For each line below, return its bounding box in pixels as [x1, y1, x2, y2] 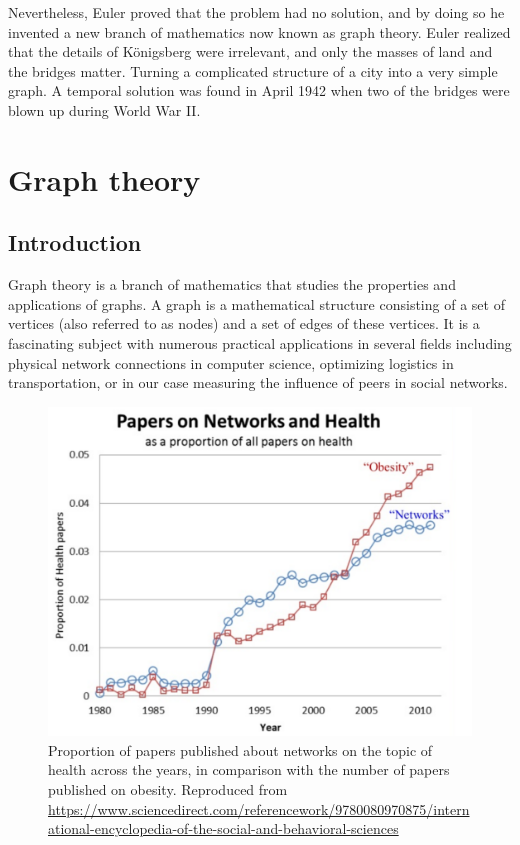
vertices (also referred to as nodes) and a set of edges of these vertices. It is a [8, 313, 480, 334]
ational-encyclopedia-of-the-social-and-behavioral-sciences [48, 818, 399, 839]
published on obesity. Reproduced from [48, 779, 288, 800]
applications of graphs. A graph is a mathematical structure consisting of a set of [8, 293, 505, 314]
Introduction [8, 227, 142, 258]
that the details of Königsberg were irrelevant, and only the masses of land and [8, 41, 493, 62]
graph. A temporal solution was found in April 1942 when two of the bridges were [8, 80, 510, 101]
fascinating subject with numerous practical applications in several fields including [8, 332, 512, 353]
